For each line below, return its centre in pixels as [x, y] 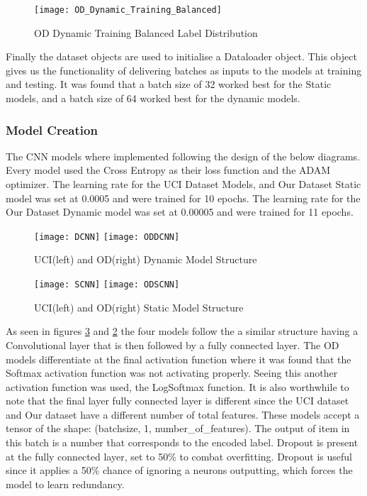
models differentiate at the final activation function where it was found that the [179, 359]
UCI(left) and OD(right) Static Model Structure [139, 307]
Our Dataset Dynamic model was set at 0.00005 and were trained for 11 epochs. [180, 212]
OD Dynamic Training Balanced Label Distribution [146, 32]
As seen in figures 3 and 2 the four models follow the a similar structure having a [182, 331]
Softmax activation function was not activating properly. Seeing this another [172, 373]
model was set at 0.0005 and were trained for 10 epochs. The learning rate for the [183, 198]
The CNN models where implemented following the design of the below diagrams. [183, 156]
